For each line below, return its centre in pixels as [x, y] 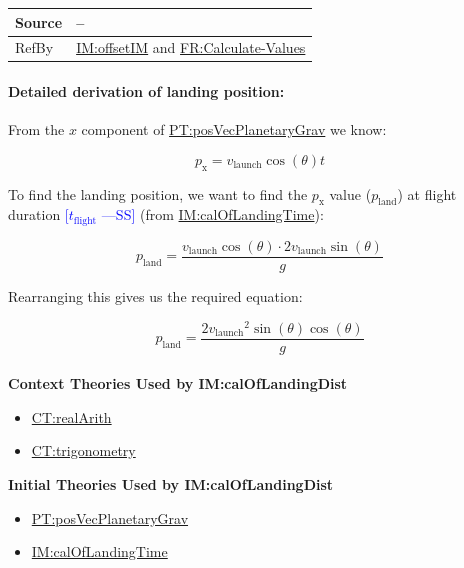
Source [39, 21]
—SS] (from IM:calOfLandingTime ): [212, 214]
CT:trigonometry [83, 450]
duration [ [38, 214]
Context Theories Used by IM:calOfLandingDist [178, 383]
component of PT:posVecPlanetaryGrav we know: [234, 129]
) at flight [427, 193]
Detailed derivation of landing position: [146, 91]
